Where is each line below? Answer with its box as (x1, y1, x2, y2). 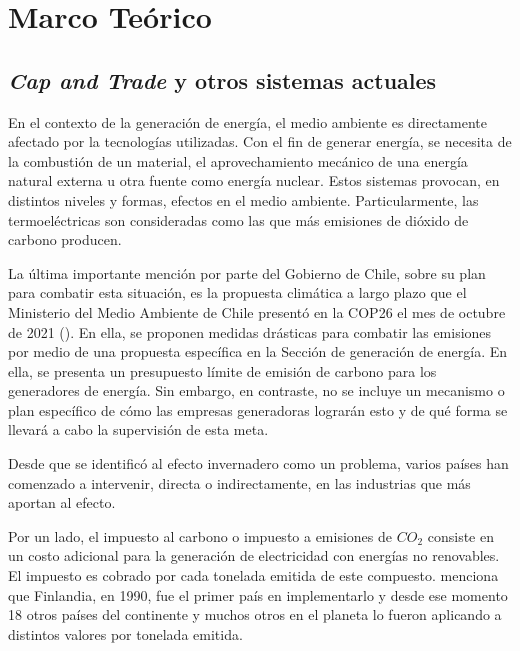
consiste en (427, 525, 494, 546)
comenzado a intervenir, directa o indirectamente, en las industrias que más (8, 472, 471, 493)
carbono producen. (8, 229, 122, 250)
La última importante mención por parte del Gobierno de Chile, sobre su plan (8, 262, 486, 283)
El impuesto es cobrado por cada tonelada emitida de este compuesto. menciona (8, 565, 499, 586)
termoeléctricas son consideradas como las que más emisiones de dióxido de (8, 209, 469, 230)
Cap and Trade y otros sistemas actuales (8, 64, 437, 95)
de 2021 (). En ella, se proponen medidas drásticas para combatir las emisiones (8, 321, 492, 342)
